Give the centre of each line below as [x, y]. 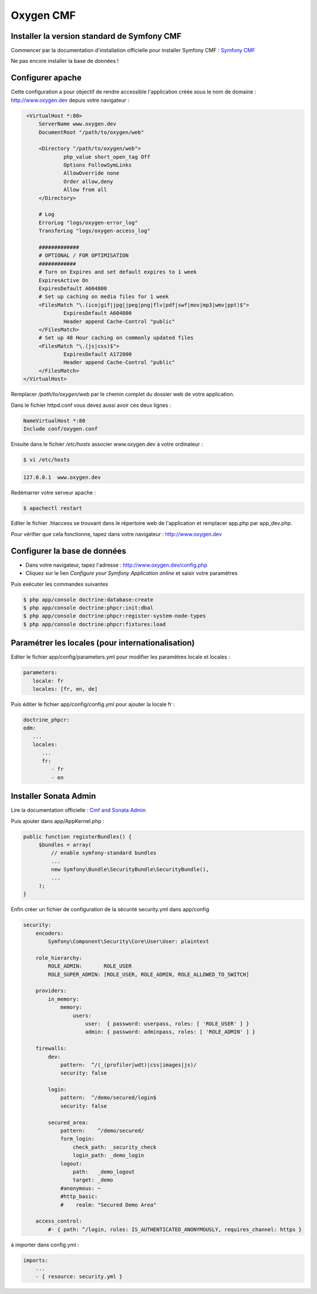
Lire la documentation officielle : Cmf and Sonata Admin [78, 810]
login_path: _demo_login [108, 1156]
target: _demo [93, 1180]
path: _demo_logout [104, 1172]
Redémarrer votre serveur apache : [53, 492]
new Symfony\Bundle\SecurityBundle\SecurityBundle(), [130, 870]
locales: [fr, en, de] [65, 689]
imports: [36, 1260]
